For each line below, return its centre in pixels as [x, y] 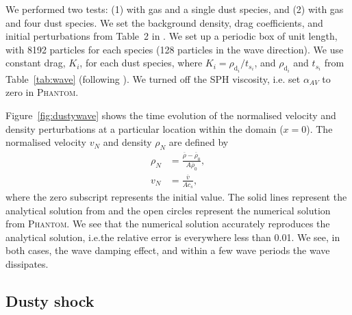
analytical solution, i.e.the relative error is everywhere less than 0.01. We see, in [173, 237]
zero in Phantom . [42, 92]
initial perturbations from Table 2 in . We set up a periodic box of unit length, [172, 36]
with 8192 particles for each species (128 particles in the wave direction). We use [175, 49]
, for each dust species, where [141, 63]
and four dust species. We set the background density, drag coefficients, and [164, 22]
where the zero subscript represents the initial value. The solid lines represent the [176, 197]
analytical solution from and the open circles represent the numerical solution [168, 210]
